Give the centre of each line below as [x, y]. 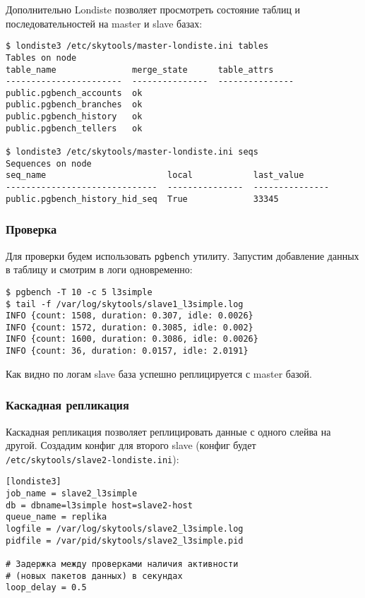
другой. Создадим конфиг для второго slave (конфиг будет [131, 445]
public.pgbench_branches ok [74, 105]
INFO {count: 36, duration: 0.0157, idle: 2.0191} [127, 351]
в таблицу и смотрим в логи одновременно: [99, 269]
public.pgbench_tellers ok [74, 128]
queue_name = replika [56, 517]
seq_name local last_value [155, 175]
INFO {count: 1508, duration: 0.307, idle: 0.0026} [130, 316]
